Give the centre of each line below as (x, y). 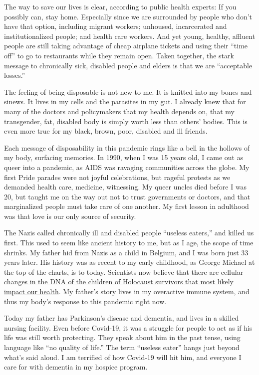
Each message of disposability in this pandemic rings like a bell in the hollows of (127, 147)
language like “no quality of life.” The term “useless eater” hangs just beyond (122, 347)
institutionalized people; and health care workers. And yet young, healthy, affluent (130, 36)
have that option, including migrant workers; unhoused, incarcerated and (116, 26)
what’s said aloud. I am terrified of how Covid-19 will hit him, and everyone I (123, 357)
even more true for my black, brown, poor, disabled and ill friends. (106, 131)
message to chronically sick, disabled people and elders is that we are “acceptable (128, 65)
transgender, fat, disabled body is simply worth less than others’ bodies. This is (126, 121)
